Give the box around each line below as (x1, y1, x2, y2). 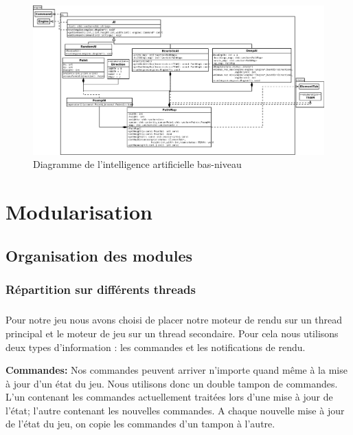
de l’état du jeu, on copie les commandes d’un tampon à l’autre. (5, 416, 275, 431)
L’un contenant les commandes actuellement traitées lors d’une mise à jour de (5, 390, 333, 404)
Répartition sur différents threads (5, 281, 196, 298)
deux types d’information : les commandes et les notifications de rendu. (5, 339, 306, 354)
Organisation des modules (5, 244, 192, 266)
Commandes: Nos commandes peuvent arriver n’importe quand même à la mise (5, 363, 348, 377)
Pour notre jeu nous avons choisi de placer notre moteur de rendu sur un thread (5, 312, 343, 327)
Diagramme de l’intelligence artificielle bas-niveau (33, 157, 242, 171)
